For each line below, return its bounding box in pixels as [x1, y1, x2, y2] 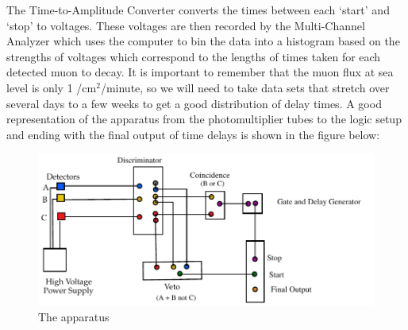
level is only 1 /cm [6, 79, 97, 95]
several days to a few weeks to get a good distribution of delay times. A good [6, 95, 382, 111]
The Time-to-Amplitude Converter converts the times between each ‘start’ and [6, 2, 390, 17]
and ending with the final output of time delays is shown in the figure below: [6, 126, 380, 142]
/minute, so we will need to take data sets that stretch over [100, 79, 390, 95]
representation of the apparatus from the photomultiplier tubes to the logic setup [6, 111, 402, 127]
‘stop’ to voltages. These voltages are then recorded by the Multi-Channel [6, 17, 365, 33]
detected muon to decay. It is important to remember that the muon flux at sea [6, 64, 394, 80]
